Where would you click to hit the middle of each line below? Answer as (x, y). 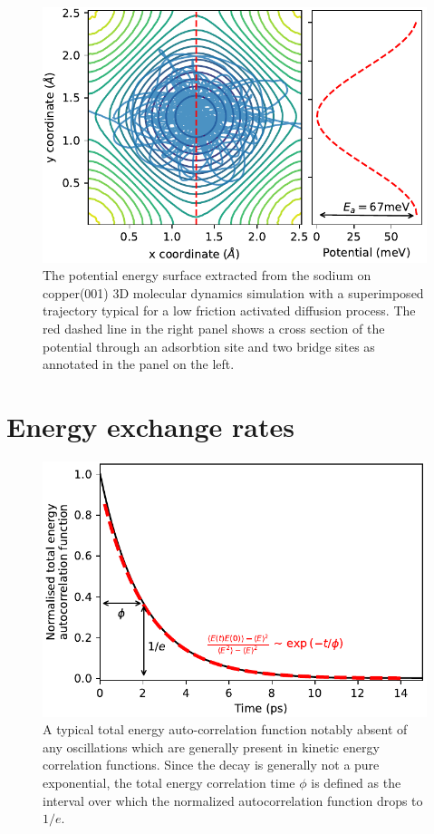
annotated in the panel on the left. (139, 364)
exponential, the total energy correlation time (169, 782)
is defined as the (356, 782)
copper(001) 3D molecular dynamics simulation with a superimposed (233, 292)
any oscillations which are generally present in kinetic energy (211, 747)
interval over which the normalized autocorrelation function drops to (233, 800)
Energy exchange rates (150, 426)
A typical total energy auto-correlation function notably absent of (225, 729)
